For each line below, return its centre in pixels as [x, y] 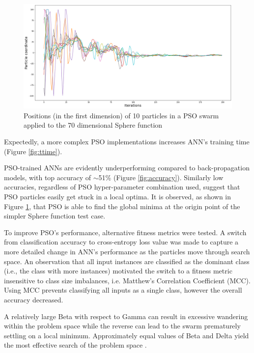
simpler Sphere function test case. [55, 216]
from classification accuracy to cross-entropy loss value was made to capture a [121, 242]
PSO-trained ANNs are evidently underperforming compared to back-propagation [127, 168]
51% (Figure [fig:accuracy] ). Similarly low [161, 177]
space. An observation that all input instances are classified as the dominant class [127, 261]
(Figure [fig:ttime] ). [33, 151]
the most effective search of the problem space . [75, 345]
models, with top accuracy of [48, 177]
